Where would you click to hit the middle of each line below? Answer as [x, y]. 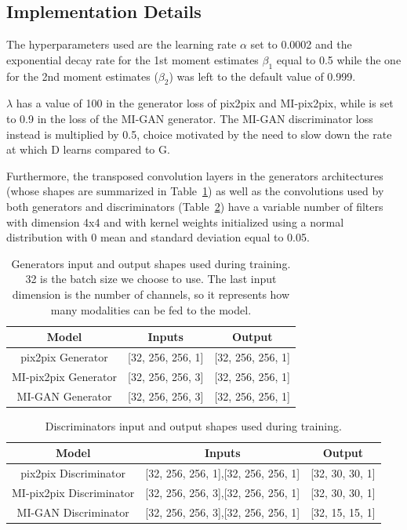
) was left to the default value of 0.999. [262, 76]
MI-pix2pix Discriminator [73, 493]
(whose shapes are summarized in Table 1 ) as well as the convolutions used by [195, 191]
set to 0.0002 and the [301, 44]
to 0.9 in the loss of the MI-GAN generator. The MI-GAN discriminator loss [190, 118]
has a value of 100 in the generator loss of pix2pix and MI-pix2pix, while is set [205, 103]
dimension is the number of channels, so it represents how [151, 294]
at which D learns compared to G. [88, 149]
